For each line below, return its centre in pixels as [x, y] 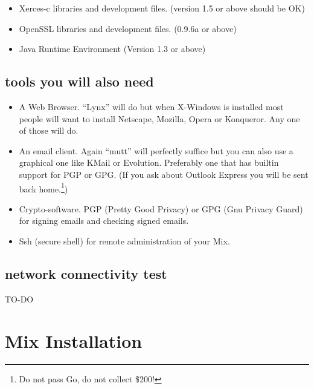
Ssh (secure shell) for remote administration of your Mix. [124, 240]
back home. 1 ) [43, 188]
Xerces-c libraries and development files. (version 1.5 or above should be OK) [162, 8]
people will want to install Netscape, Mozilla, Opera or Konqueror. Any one [159, 118]
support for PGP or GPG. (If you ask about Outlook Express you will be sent [164, 174]
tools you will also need [79, 81]
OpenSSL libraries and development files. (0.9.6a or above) [128, 28]
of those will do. [49, 130]
